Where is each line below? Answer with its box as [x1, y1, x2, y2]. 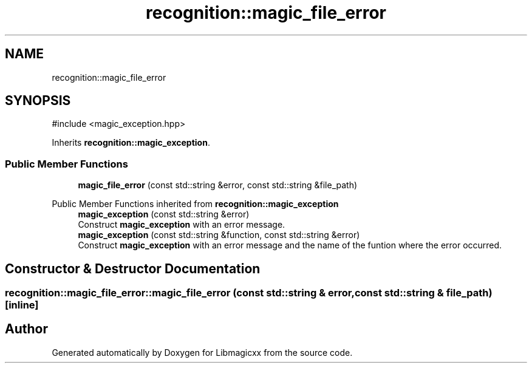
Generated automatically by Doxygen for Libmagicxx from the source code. [52, 347, 353, 358]
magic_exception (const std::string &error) [78, 209, 250, 220]
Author [5, 321, 48, 337]
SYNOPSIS [5, 93, 71, 109]
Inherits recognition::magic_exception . [52, 137, 210, 148]
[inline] [5, 299, 39, 312]
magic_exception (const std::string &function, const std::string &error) [78, 230, 360, 240]
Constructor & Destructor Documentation [5, 261, 261, 276]
